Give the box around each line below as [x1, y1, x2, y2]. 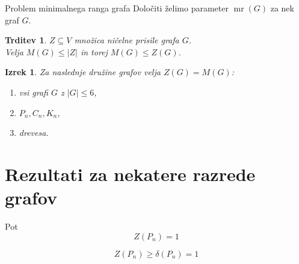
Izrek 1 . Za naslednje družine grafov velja [5, 66, 161, 78]
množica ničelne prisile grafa [74, 34, 179, 46]
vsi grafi [19, 85, 48, 98]
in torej [80, 45, 108, 58]
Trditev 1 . [5, 34, 47, 46]
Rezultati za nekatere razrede [5, 161, 256, 186]
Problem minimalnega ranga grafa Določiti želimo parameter [5, 2, 229, 14]
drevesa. [19, 126, 49, 139]
